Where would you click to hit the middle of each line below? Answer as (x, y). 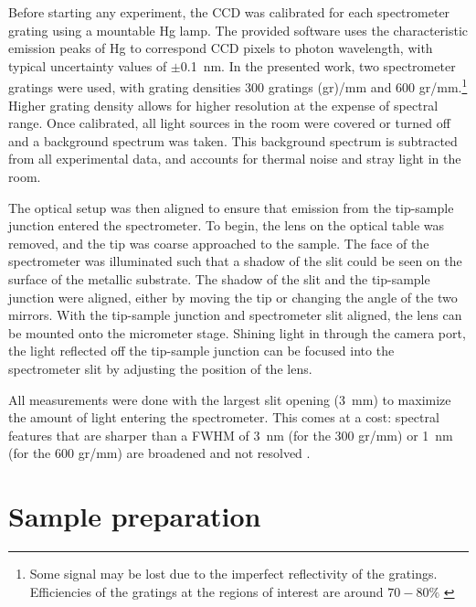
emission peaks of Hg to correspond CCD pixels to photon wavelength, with (221, 48)
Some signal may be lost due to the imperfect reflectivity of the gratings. (233, 574)
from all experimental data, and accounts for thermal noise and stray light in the (235, 159)
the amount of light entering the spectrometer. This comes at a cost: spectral (224, 417)
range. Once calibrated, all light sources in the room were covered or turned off (229, 123)
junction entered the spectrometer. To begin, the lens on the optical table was (227, 225)
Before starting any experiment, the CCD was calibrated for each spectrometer (229, 12)
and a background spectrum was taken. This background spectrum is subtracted (233, 140)
